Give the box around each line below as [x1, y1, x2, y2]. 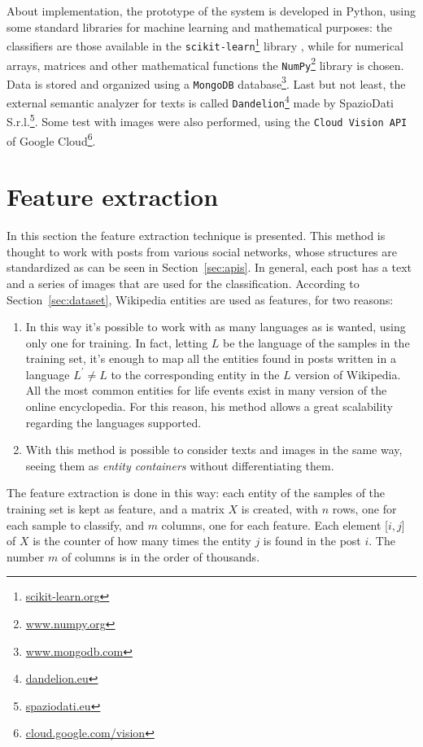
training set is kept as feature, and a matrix [7, 500, 225, 518]
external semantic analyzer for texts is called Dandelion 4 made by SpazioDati [7, 92, 395, 111]
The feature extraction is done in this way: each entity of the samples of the [7, 484, 386, 501]
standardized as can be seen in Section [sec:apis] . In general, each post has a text [7, 259, 412, 276]
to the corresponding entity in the [111, 365, 280, 382]
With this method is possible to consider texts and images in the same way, [25, 441, 403, 458]
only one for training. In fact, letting [25, 334, 208, 351]
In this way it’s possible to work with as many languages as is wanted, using [25, 318, 406, 335]
